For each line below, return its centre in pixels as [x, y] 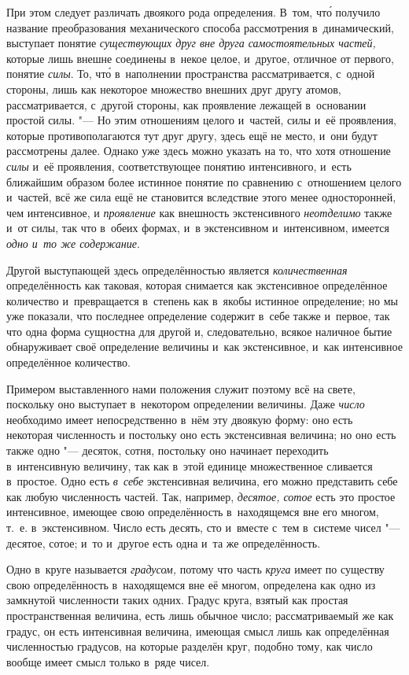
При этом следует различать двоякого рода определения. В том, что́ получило [193, 12]
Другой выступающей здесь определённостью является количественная [177, 269]
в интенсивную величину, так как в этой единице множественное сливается [190, 465]
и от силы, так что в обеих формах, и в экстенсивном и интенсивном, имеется [198, 228]
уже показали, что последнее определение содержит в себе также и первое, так [198, 316]
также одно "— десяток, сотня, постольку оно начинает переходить [168, 450]
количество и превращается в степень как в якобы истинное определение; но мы [202, 300]
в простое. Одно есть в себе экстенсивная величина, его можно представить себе [202, 481]
